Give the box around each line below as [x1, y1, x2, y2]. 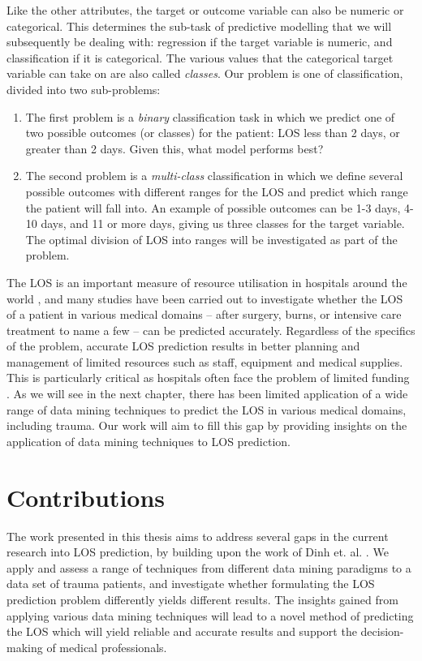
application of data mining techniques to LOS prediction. [6, 432, 291, 449]
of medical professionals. [46, 638, 167, 655]
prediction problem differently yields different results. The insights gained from [6, 590, 398, 607]
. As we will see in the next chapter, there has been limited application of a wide [6, 385, 408, 402]
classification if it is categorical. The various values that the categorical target [6, 49, 394, 66]
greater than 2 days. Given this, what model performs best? [25, 139, 324, 157]
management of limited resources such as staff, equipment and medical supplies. [6, 353, 403, 370]
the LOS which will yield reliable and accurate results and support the [6, 623, 357, 640]
